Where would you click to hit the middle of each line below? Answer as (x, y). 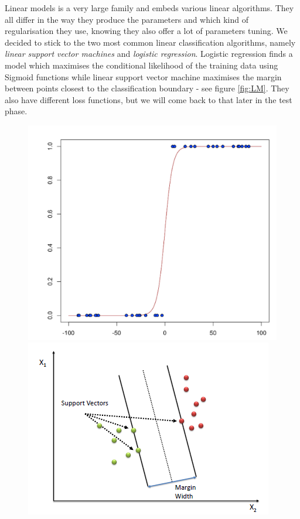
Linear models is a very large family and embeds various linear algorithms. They (149, 8)
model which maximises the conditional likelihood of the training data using (142, 65)
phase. (16, 111)
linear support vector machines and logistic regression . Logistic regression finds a (149, 54)
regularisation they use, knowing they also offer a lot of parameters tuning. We (146, 31)
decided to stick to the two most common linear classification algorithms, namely (150, 42)
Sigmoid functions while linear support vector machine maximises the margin (143, 76)
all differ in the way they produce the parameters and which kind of (127, 19)
